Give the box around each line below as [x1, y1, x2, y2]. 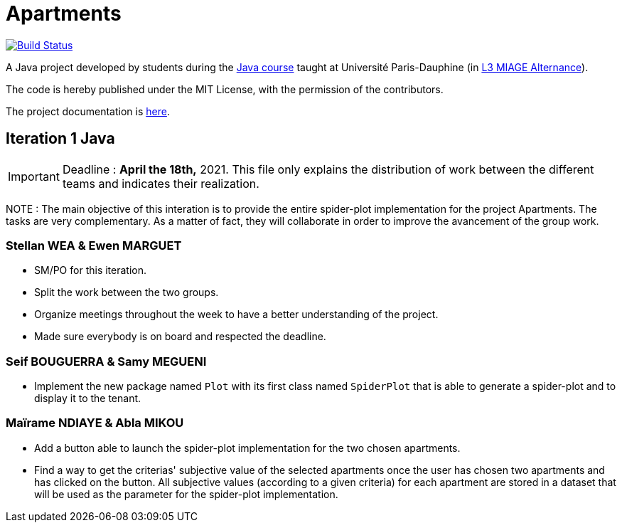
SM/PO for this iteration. [34, 264, 147, 277]
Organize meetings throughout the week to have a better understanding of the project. [34, 308, 439, 321]
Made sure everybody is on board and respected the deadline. [34, 330, 326, 343]
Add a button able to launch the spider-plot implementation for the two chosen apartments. [34, 441, 461, 454]
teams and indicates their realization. [62, 176, 259, 191]
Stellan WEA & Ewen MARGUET [6, 238, 182, 253]
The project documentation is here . [6, 105, 170, 117]
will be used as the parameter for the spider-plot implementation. [34, 487, 338, 500]
